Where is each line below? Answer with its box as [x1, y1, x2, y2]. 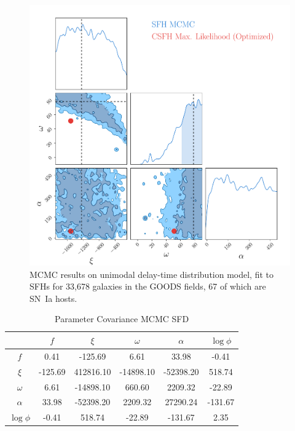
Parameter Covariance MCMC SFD [55, 312, 189, 325]
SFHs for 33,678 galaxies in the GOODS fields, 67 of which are [29, 280, 266, 293]
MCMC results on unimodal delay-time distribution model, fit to [29, 267, 274, 280]
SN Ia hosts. [29, 291, 77, 304]
